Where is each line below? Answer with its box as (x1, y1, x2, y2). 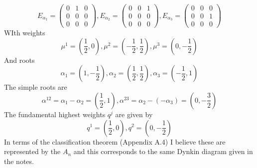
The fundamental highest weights (4, 109, 106, 119)
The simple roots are (4, 82, 67, 92)
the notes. (4, 156, 34, 166)
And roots (4, 54, 35, 65)
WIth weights (4, 27, 45, 38)
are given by (115, 109, 153, 119)
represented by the (4, 146, 61, 157)
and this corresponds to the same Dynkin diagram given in (73, 146, 253, 157)
